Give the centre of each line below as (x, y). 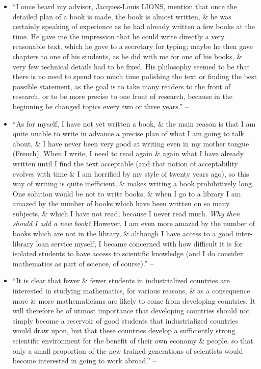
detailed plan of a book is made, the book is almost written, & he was (122, 16)
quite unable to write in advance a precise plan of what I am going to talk (128, 133)
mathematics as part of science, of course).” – (83, 263)
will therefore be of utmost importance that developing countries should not (131, 311)
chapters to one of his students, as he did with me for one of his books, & (127, 56)
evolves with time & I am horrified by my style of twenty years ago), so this (131, 173)
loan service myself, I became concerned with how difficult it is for (139, 243)
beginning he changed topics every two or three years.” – (101, 106)
